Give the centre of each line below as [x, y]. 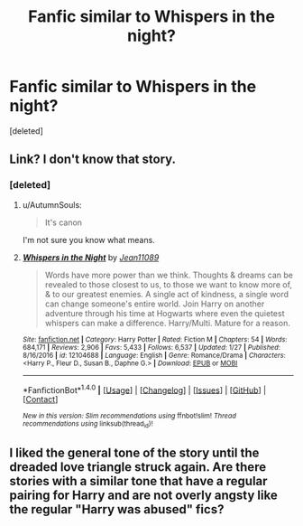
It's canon [64, 222]
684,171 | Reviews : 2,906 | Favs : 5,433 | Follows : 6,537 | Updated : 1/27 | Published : [151, 347]
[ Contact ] [40, 399]
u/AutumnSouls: [52, 204]
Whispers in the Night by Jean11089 [91, 257]
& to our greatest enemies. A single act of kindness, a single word [167, 294]
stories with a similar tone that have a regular [138, 481]
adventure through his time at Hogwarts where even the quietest [165, 313]
